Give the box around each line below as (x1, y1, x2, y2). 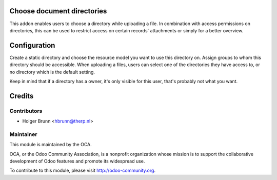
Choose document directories (9, 7, 107, 15)
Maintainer (9, 131, 37, 138)
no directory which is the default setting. (9, 69, 95, 75)
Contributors (9, 107, 43, 114)
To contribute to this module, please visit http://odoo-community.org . (9, 167, 156, 174)
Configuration (9, 41, 55, 50)
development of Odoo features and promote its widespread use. (9, 158, 145, 164)
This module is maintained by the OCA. (9, 142, 92, 148)
